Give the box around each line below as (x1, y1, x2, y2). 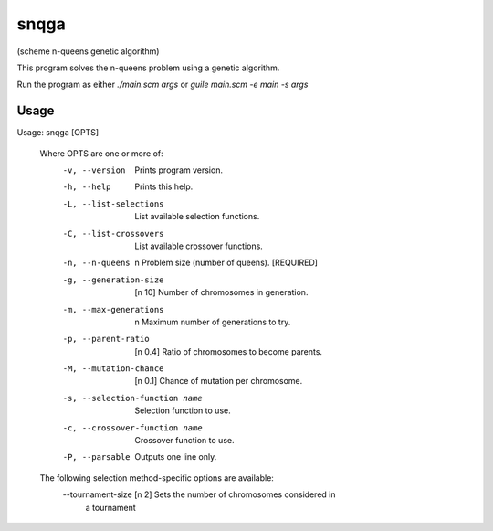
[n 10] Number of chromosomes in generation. (134, 287, 309, 298)
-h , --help (62, 182, 111, 192)
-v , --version (62, 165, 126, 175)
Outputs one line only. (134, 451, 217, 462)
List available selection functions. (134, 211, 260, 222)
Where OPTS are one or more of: (39, 147, 163, 159)
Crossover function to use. (134, 435, 235, 446)
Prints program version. (134, 165, 224, 175)
